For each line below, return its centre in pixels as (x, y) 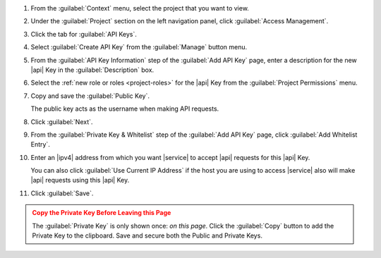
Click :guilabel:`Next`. (62, 122)
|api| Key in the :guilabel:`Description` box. (92, 70)
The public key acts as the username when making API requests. (125, 109)
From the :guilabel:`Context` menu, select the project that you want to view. (140, 8)
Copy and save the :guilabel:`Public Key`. (90, 96)
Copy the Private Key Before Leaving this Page (102, 213)
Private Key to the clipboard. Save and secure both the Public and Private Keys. (147, 235)
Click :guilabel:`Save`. (62, 193)
